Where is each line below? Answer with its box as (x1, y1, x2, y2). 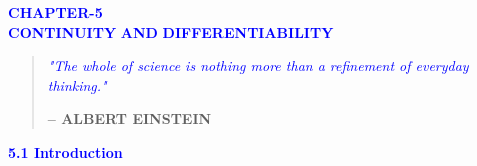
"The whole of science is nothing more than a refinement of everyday (47, 55, 469, 76)
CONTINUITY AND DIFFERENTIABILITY (8, 21, 334, 42)
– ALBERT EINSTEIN (47, 108, 212, 129)
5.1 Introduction (8, 141, 123, 162)
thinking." (47, 74, 107, 95)
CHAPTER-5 (8, 2, 103, 22)
